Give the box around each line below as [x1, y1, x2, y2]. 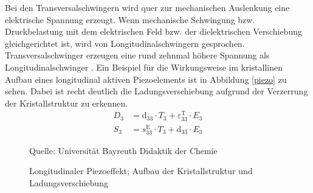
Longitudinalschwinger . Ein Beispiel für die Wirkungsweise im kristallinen [5, 60, 283, 73]
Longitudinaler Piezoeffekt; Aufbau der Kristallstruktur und [29, 164, 253, 177]
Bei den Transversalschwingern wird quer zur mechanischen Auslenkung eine [5, 1, 290, 13]
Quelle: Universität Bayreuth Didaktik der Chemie [29, 144, 218, 156]
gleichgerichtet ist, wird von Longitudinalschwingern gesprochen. [5, 37, 245, 49]
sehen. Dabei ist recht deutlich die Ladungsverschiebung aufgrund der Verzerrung [5, 85, 308, 97]
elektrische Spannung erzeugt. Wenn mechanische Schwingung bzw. [5, 13, 255, 26]
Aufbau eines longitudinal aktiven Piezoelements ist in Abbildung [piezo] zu [5, 72, 287, 85]
